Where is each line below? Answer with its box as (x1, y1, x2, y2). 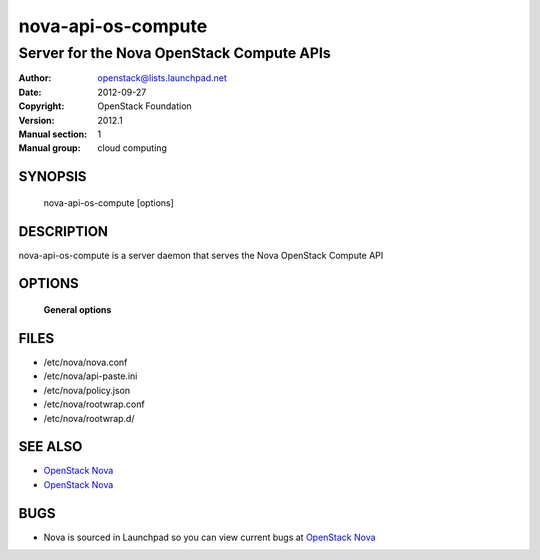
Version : (18, 114, 55, 126)
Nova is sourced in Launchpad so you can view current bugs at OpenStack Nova (43, 531, 376, 543)
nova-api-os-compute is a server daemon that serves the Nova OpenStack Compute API (18, 249, 384, 261)
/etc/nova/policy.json (43, 384, 130, 396)
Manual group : (18, 142, 81, 154)
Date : (18, 86, 42, 98)
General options (43, 304, 112, 316)
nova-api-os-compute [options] (43, 196, 175, 209)
